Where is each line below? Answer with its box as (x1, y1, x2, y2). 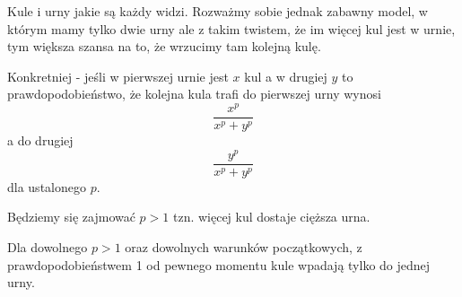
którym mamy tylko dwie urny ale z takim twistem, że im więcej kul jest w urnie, (7, 19, 456, 38)
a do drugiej (7, 131, 74, 150)
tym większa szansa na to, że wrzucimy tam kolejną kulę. (7, 37, 321, 56)
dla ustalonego (7, 177, 86, 196)
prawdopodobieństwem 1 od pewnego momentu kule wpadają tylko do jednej (7, 255, 431, 274)
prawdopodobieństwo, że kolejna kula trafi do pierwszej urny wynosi (7, 84, 381, 103)
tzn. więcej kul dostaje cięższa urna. (172, 207, 370, 226)
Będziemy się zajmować (7, 207, 135, 226)
